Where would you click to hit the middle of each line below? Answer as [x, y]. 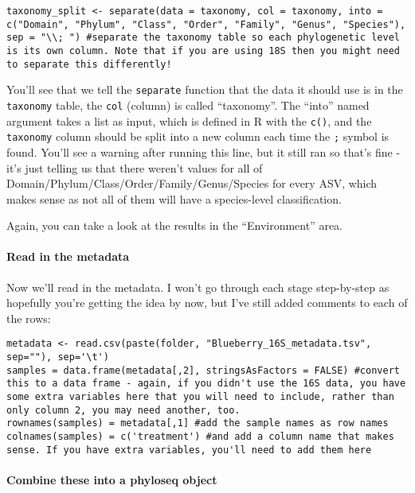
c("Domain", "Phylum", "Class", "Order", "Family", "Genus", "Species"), [206, 24]
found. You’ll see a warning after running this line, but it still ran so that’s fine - [204, 151]
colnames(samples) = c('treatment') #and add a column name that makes [200, 437]
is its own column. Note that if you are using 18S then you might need [203, 50]
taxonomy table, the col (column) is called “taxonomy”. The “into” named [188, 105]
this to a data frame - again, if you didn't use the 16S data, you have [206, 384]
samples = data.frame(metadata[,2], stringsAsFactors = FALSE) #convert [203, 370]
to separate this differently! [89, 64]
